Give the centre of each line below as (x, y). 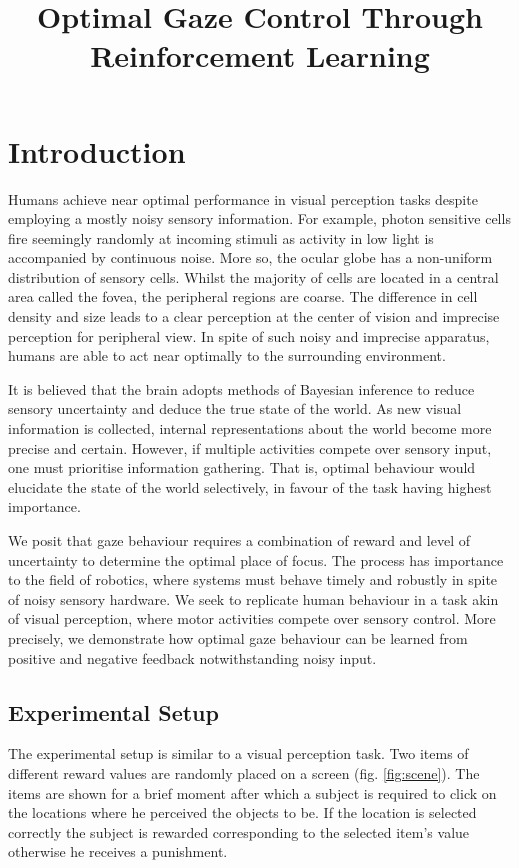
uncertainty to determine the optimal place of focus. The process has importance (256, 559)
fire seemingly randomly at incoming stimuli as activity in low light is (221, 237)
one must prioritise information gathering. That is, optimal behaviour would (242, 467)
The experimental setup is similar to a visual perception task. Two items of (238, 753)
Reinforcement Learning (260, 55)
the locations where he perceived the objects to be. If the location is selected (242, 812)
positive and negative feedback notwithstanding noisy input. (192, 657)
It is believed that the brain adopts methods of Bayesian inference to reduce (241, 388)
